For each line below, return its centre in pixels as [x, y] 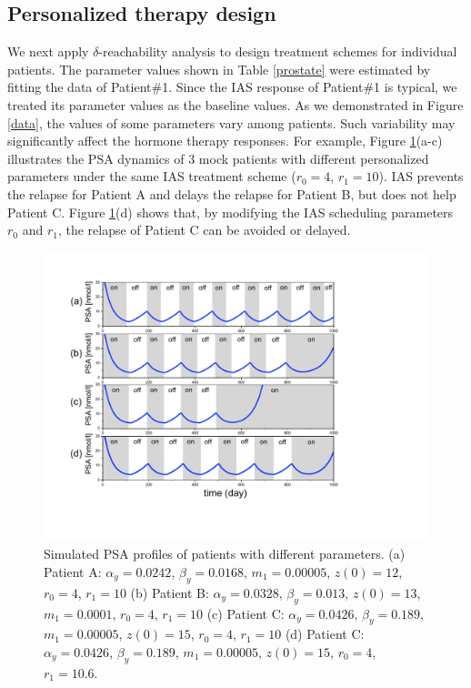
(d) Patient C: [325, 634]
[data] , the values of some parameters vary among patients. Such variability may [231, 122]
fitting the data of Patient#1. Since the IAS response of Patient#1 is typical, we [232, 87]
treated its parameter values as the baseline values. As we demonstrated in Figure [235, 104]
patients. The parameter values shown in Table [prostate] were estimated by [219, 69]
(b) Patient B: [170, 592]
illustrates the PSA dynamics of [96, 158]
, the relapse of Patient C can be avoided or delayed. [204, 230]
